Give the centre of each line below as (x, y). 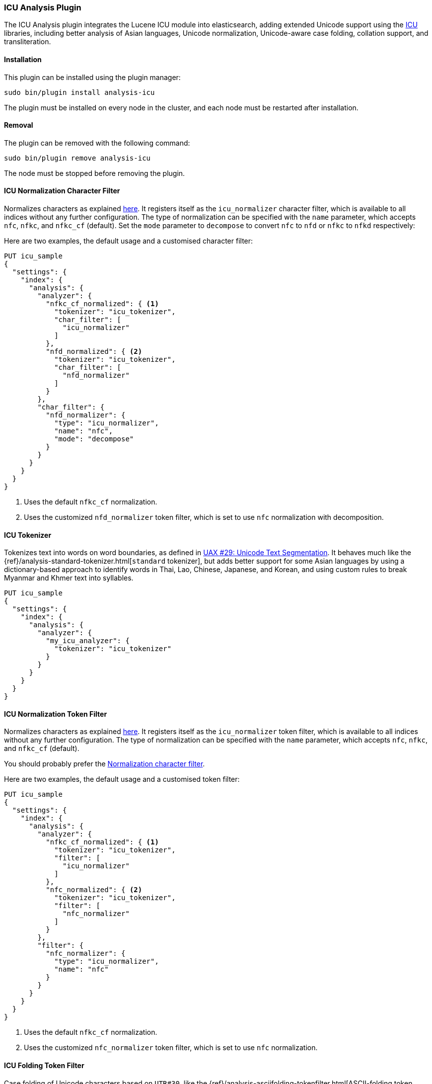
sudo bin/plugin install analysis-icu (79, 92)
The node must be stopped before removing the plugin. (95, 173)
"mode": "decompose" (94, 439)
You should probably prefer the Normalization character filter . (105, 764)
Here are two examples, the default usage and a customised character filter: (129, 241)
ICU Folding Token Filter (44, 1066)
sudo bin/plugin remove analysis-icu (77, 158)
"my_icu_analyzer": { (88, 641)
